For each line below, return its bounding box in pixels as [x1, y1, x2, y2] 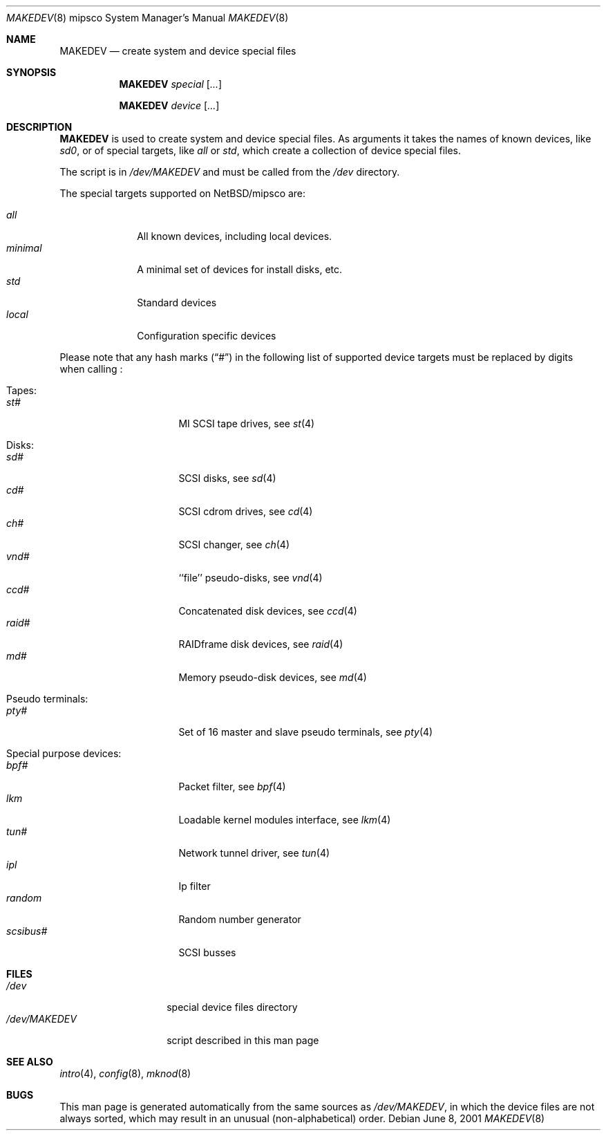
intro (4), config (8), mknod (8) [59, 1068, 191, 1079]
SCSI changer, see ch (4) [178, 539, 290, 550]
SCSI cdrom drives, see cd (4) [178, 505, 313, 517]
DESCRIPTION [6, 121, 73, 133]
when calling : [59, 363, 123, 375]
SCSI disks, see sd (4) [178, 472, 276, 484]
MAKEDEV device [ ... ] [119, 100, 220, 111]
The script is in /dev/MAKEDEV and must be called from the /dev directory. [59, 166, 400, 178]
